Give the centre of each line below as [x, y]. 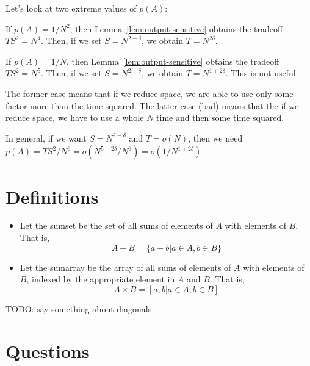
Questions [48, 350]
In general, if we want [46, 138]
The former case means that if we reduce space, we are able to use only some [150, 93]
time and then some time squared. [220, 117]
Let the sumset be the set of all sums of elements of [116, 225]
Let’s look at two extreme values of [71, 8]
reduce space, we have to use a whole [75, 117]
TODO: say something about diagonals [79, 308]
